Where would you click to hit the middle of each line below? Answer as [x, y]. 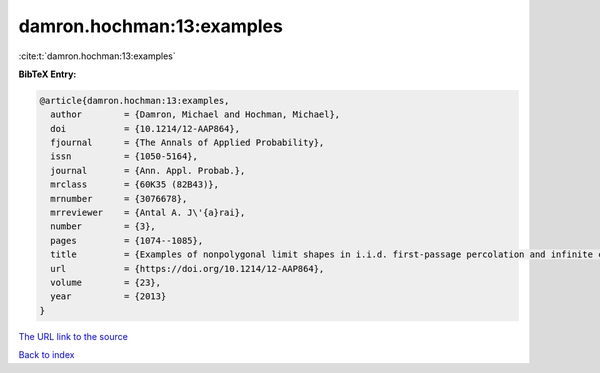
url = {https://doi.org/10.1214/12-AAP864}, [187, 268]
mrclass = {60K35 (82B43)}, [135, 184]
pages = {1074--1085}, [127, 240]
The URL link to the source [73, 336]
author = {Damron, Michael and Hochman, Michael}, [195, 114]
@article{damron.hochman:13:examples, [134, 100]
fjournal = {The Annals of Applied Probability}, [187, 143]
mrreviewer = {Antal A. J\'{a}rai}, [148, 213]
